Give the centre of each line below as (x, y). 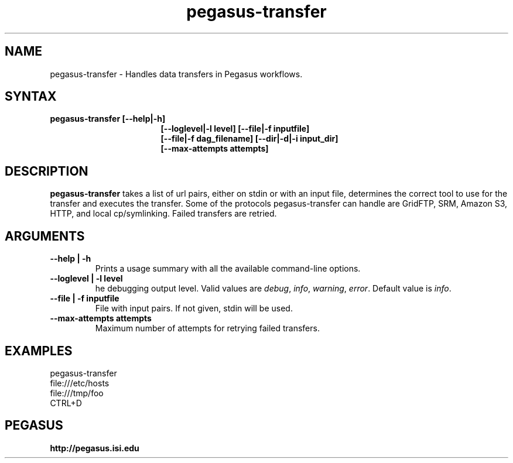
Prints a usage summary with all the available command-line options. (228, 269)
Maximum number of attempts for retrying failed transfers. (207, 328)
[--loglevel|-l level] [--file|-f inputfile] (235, 129)
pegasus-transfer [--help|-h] (108, 119)
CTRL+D (66, 403)
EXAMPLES (39, 351)
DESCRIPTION (47, 171)
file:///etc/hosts (80, 383)
